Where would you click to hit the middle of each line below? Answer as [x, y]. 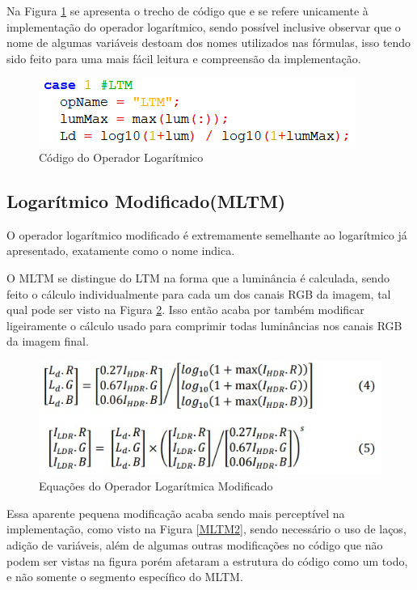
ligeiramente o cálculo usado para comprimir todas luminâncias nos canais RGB [204, 325]
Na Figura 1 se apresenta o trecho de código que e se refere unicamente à [187, 11]
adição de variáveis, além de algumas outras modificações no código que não [195, 545]
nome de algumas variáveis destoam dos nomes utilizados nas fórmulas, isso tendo [209, 42]
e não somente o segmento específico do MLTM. [125, 577]
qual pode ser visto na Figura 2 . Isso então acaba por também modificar [185, 310]
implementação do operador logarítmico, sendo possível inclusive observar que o [204, 26]
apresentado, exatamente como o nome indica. [121, 250]
